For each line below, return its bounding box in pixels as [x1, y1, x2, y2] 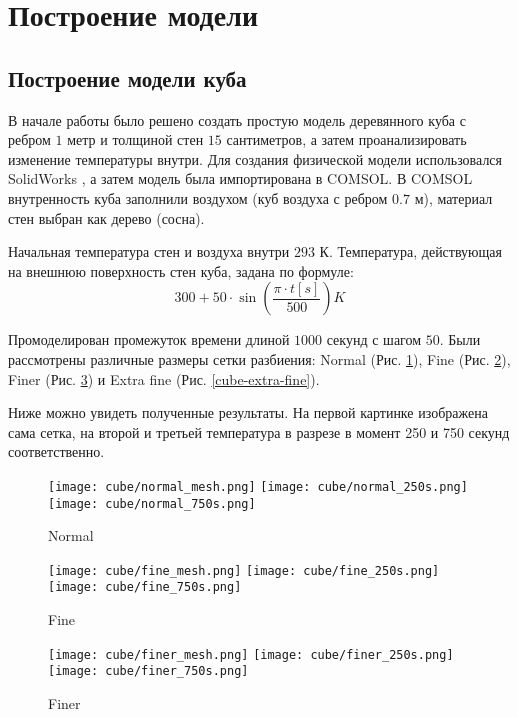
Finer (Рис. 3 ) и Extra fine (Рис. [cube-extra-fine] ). [8, 368, 320, 389]
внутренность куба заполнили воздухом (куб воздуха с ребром [8, 187, 388, 208]
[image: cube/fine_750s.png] [48, 580, 242, 595]
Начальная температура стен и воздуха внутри [8, 241, 290, 262]
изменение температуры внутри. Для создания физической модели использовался [8, 148, 503, 169]
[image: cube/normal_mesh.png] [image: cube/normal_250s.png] [48, 479, 468, 494]
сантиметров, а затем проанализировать [226, 129, 467, 150]
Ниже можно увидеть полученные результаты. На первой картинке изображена [8, 402, 488, 423]
